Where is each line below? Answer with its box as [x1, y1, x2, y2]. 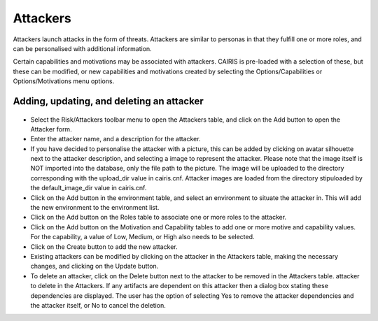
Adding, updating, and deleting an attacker [13, 95, 204, 107]
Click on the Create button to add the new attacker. [30, 242, 178, 251]
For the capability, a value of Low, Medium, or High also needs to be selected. [30, 233, 255, 241]
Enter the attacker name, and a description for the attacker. [30, 135, 201, 143]
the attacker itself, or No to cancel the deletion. [30, 301, 166, 309]
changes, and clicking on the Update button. [30, 262, 159, 271]
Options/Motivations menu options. [13, 77, 115, 85]
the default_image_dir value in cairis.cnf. [30, 184, 147, 192]
